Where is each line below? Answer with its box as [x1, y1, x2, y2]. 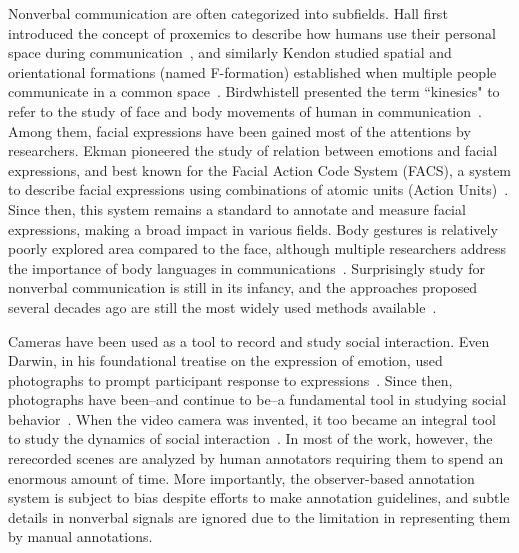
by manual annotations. [8, 526, 153, 547]
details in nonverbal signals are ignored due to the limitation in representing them [8, 506, 511, 527]
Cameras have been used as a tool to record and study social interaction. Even [8, 330, 490, 351]
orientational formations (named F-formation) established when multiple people [8, 61, 497, 82]
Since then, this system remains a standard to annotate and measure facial [8, 198, 466, 219]
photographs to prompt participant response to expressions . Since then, [8, 369, 453, 390]
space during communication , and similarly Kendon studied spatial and [8, 42, 452, 63]
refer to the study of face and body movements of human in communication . [8, 100, 482, 121]
